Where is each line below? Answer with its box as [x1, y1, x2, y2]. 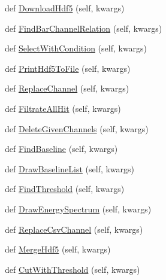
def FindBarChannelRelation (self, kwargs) [5, 22, 162, 34]
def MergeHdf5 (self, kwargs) [5, 243, 111, 255]
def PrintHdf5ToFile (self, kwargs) [5, 62, 131, 74]
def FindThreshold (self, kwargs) [5, 182, 125, 195]
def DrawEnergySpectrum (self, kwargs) [5, 202, 152, 215]
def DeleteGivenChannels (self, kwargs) [5, 122, 149, 135]
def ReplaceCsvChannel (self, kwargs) [5, 223, 143, 235]
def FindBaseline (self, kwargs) [5, 142, 118, 155]
